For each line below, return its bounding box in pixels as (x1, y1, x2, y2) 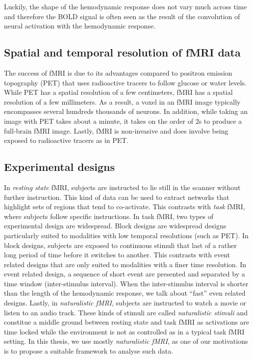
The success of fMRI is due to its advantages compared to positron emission (4, 67, 232, 78)
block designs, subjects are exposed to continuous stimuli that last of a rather (4, 240, 237, 250)
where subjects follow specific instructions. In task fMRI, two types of (4, 211, 214, 221)
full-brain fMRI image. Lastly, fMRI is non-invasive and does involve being (4, 125, 228, 136)
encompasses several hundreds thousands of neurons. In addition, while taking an (4, 106, 248, 116)
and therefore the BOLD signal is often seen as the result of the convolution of (4, 11, 240, 21)
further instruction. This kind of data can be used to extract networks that (4, 192, 229, 202)
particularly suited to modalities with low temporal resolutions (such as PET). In (4, 230, 249, 240)
